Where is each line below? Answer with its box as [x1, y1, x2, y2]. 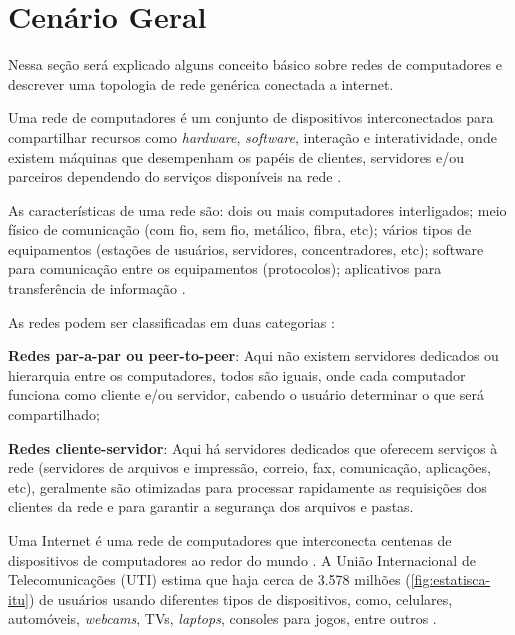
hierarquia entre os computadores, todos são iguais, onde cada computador [8, 364, 466, 385]
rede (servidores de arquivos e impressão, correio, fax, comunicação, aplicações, [8, 457, 491, 478]
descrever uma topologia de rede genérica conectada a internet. [8, 73, 394, 94]
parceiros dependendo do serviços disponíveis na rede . [8, 166, 342, 187]
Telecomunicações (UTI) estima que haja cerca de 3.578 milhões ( [8, 569, 411, 590]
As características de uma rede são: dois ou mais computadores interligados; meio [8, 199, 507, 220]
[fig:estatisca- [410, 569, 491, 590]
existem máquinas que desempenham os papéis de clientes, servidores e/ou [8, 146, 465, 167]
